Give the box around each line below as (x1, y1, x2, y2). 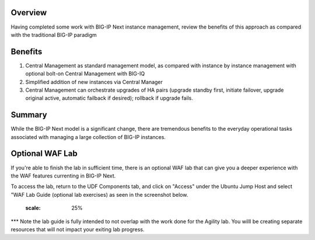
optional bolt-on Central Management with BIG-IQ (25, 70, 145, 77)
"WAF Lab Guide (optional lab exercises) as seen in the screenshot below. (10, 191, 188, 198)
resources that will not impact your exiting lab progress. (10, 225, 145, 233)
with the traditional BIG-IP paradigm (10, 31, 97, 38)
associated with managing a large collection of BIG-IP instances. (10, 133, 166, 140)
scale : (25, 204, 41, 211)
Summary (10, 110, 47, 120)
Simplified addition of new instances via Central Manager (25, 78, 163, 85)
